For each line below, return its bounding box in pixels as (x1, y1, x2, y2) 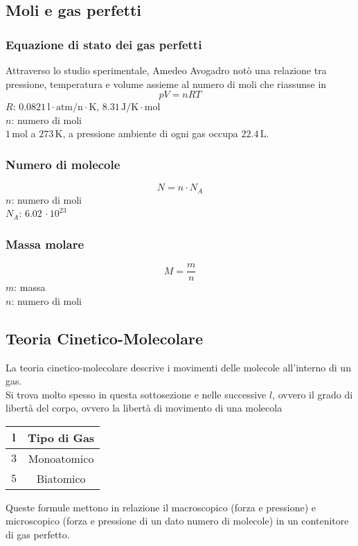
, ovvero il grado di (272, 387, 353, 401)
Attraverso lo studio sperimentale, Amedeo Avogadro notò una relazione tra (6, 63, 327, 77)
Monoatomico (28, 450, 94, 466)
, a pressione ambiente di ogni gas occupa (62, 126, 238, 141)
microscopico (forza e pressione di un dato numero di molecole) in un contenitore (6, 513, 349, 528)
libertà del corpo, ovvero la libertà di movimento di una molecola (6, 400, 283, 415)
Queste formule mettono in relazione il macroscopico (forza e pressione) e (6, 500, 316, 514)
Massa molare (6, 235, 84, 252)
